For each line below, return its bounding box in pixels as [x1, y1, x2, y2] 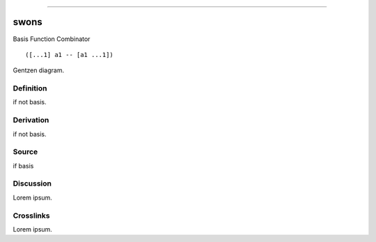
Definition [13, 83, 47, 93]
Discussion [13, 179, 52, 188]
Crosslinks [13, 211, 50, 220]
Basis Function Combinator [13, 35, 91, 43]
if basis [13, 161, 34, 170]
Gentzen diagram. [13, 66, 65, 74]
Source [13, 147, 38, 156]
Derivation [13, 115, 49, 125]
